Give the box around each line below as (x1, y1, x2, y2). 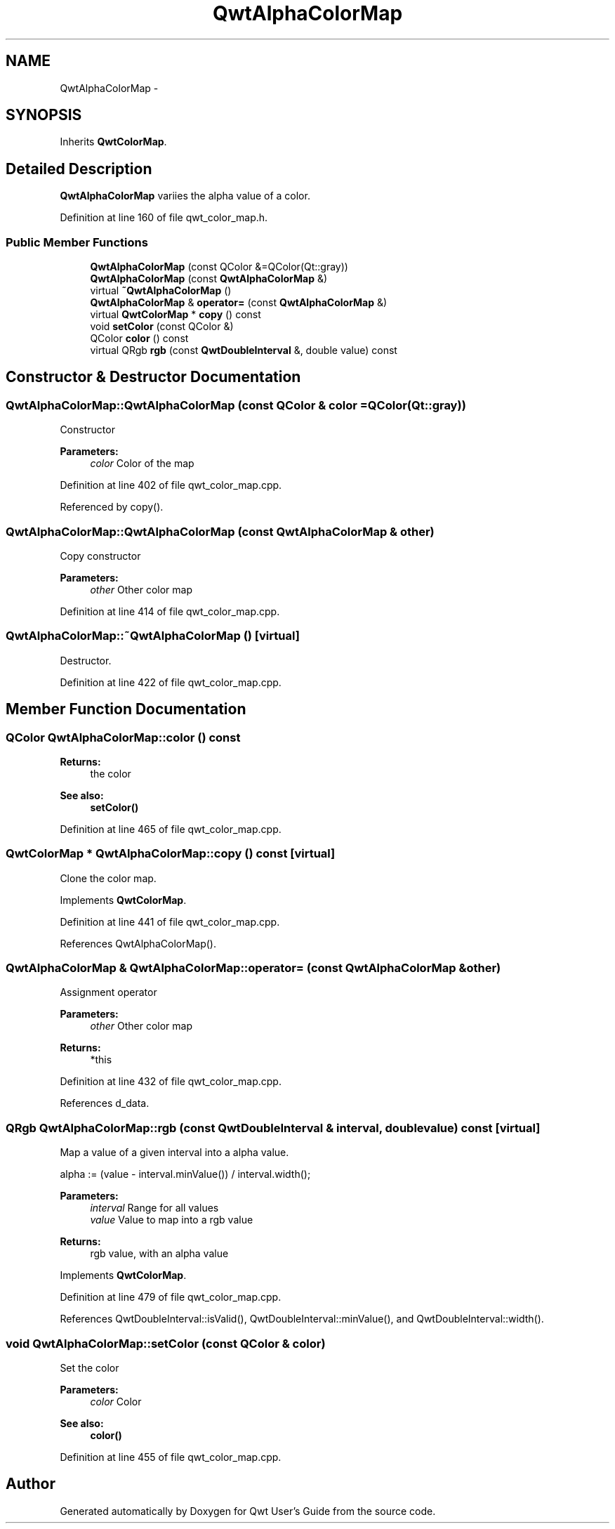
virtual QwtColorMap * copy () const (90, 308, 261, 321)
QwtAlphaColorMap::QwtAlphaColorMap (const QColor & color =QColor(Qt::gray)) (6, 398, 466, 412)
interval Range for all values (90, 1202, 219, 1214)
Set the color (60, 1361, 119, 1374)
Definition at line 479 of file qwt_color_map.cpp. (60, 1291, 282, 1304)
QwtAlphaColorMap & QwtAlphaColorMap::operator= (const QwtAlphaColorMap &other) (6, 961, 501, 976)
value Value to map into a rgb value (90, 1214, 253, 1226)
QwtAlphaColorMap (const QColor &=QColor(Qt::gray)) (90, 261, 348, 273)
